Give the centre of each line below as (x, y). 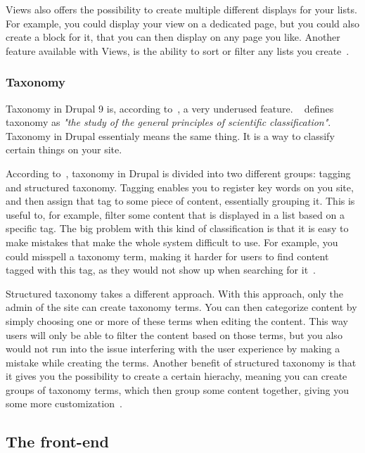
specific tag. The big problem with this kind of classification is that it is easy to (177, 228)
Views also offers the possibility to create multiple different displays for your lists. (181, 9)
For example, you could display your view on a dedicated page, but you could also (182, 23)
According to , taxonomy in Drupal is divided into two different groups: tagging (178, 173)
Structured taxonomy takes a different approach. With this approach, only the (174, 293)
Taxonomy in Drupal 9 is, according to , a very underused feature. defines (170, 108)
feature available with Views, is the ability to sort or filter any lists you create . (178, 50)
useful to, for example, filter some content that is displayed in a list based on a (175, 214)
